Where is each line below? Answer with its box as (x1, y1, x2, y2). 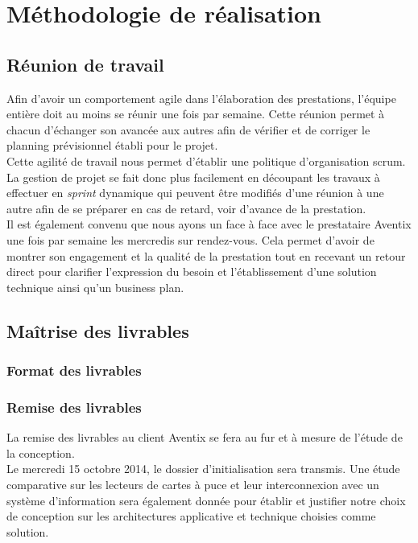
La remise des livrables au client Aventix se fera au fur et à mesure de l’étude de (6, 429, 403, 446)
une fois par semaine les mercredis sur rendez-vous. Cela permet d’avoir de (6, 231, 375, 248)
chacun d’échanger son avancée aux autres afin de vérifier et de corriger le (6, 121, 370, 138)
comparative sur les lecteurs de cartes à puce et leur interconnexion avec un (6, 475, 379, 492)
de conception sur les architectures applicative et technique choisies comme (6, 508, 376, 524)
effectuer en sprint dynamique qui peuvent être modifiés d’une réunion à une (6, 184, 384, 201)
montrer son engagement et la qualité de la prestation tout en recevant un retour (6, 247, 406, 264)
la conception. (6, 444, 75, 461)
